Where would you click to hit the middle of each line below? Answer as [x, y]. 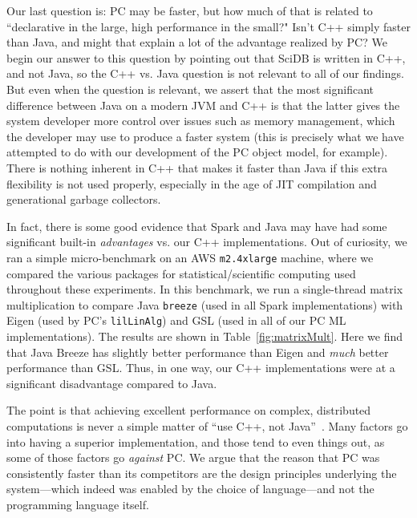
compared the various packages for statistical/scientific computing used [181, 273]
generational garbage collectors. [84, 199]
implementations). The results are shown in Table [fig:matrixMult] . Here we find [204, 336]
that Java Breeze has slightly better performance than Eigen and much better [198, 352]
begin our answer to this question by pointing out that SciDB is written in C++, [206, 57]
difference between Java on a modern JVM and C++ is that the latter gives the [203, 105]
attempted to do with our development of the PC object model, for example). [197, 152]
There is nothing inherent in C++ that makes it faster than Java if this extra [197, 167]
